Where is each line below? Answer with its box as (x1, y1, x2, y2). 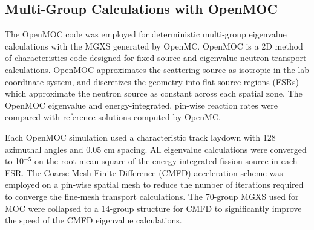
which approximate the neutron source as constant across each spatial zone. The (5, 87, 303, 100)
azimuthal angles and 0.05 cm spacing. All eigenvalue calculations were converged (5, 142, 307, 155)
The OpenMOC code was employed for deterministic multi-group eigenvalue (5, 28, 287, 40)
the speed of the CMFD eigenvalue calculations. (5, 214, 182, 226)
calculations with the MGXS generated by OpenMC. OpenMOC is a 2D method (5, 39, 303, 52)
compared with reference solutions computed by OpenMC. (5, 110, 221, 123)
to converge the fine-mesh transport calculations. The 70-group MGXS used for (5, 190, 299, 202)
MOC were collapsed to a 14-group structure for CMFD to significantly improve (5, 202, 302, 214)
